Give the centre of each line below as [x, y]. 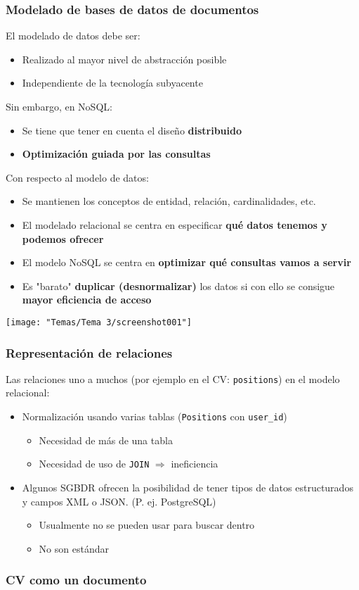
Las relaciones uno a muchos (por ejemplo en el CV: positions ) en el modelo [173, 378]
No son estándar [74, 548]
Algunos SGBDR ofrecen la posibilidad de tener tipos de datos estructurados [188, 487]
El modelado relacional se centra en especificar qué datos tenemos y [175, 224]
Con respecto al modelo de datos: [77, 177]
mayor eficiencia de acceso [87, 300]
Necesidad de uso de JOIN [94, 464]
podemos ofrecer [63, 238]
